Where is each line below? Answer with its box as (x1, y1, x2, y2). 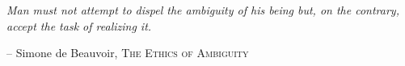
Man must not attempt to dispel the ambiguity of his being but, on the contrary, (6, 2, 399, 18)
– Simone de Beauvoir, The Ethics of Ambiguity (6, 44, 249, 61)
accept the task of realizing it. (6, 17, 152, 34)
